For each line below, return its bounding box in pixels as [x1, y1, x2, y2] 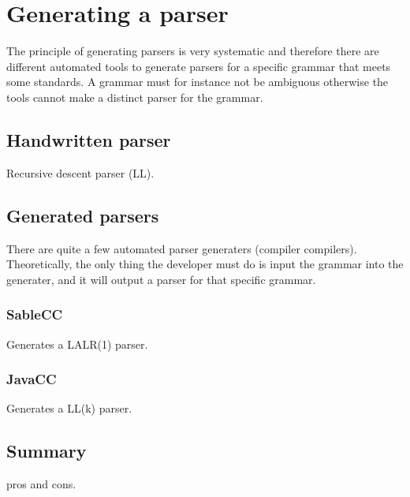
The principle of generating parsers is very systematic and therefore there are [6, 43, 379, 59]
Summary [6, 439, 87, 463]
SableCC [6, 305, 63, 324]
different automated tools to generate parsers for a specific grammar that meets [6, 58, 391, 74]
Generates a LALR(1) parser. [6, 335, 148, 352]
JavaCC [6, 369, 57, 389]
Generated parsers [6, 203, 159, 227]
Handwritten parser [6, 127, 171, 151]
